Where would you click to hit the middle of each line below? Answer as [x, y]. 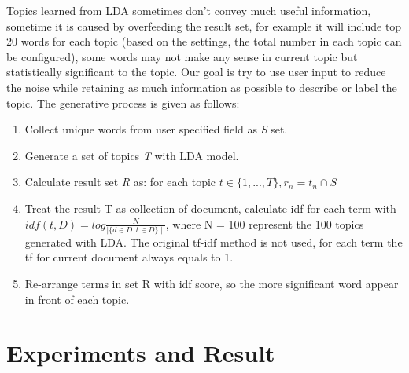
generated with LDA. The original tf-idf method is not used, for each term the [214, 241]
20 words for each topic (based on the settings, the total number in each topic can [204, 41]
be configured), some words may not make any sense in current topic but [182, 56]
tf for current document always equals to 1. [129, 257]
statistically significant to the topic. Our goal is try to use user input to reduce [196, 72]
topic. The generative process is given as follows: [123, 102]
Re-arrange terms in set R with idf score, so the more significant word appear [212, 284]
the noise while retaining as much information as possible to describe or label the [202, 87]
